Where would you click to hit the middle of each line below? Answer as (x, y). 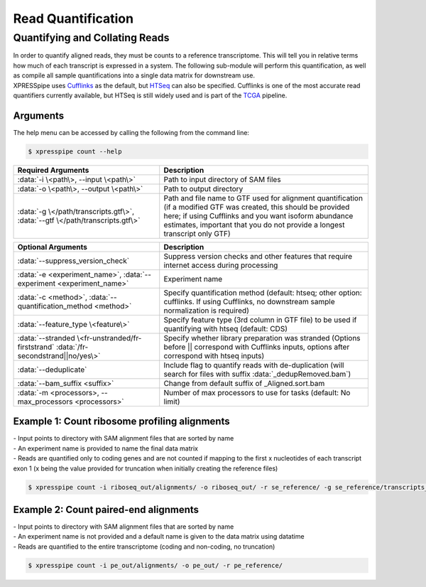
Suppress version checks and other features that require (258, 256)
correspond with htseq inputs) (214, 355)
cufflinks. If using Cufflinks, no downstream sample (249, 301)
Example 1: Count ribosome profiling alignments (121, 422)
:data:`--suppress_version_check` (73, 261)
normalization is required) (207, 311)
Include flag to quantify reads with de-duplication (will (254, 365)
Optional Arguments (53, 247)
